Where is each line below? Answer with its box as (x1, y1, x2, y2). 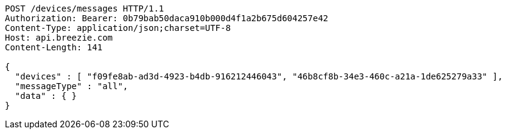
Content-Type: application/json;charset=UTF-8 (5, 23, 231, 33)
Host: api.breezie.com (5, 33, 113, 42)
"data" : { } (15, 91, 77, 101)
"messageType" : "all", (15, 81, 128, 91)
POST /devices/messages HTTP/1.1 (5, 4, 164, 13)
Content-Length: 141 (5, 42, 103, 52)
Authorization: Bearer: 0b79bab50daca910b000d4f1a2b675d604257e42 (5, 13, 329, 23)
